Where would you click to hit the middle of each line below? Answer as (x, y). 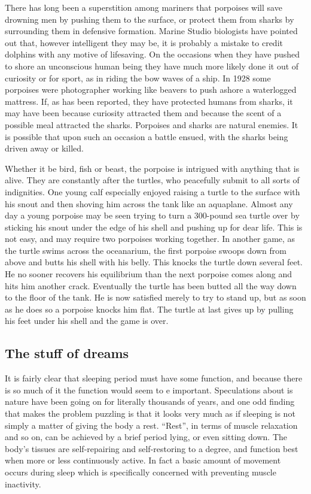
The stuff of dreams (67, 353)
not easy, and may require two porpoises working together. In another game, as (150, 239)
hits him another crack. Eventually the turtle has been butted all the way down (151, 285)
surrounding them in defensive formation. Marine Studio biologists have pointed (151, 31)
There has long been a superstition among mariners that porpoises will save (144, 7)
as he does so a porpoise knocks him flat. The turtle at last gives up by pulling (149, 309)
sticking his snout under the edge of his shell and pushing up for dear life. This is (154, 227)
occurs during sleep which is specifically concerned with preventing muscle (141, 472)
